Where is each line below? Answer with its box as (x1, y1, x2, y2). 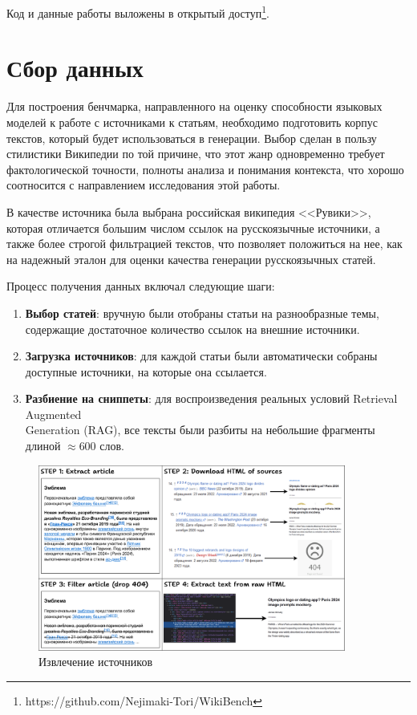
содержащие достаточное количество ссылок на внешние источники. (25, 320, 360, 337)
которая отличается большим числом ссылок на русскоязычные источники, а (6, 219, 380, 236)
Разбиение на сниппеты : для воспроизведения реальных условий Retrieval (25, 390, 398, 407)
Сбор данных (6, 51, 144, 84)
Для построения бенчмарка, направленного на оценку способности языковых (6, 98, 383, 115)
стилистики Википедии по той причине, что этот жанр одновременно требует (6, 145, 385, 162)
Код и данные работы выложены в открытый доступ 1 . (6, 2, 269, 21)
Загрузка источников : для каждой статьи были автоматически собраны (25, 347, 378, 364)
